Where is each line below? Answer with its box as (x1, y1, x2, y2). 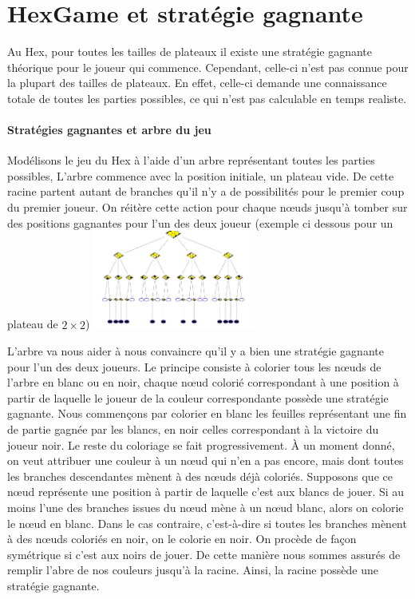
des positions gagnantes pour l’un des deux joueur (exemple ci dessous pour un (7, 214, 393, 231)
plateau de (7, 315, 58, 332)
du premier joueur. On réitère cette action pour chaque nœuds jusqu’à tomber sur (7, 199, 408, 216)
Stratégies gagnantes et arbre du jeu (7, 121, 211, 138)
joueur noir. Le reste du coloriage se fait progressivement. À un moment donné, (7, 436, 395, 453)
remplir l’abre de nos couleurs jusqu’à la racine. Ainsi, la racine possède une (7, 561, 379, 578)
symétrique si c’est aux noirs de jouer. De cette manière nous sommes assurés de (7, 545, 401, 562)
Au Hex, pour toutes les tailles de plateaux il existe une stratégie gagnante (7, 43, 372, 60)
